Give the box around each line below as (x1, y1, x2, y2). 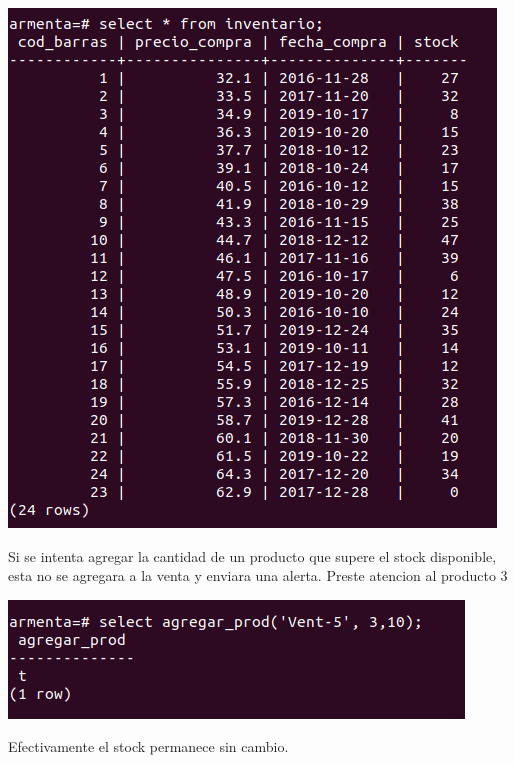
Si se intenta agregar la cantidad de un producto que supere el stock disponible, (8, 545, 497, 566)
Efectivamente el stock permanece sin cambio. (8, 736, 289, 757)
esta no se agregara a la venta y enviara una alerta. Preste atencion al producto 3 (8, 565, 508, 586)
